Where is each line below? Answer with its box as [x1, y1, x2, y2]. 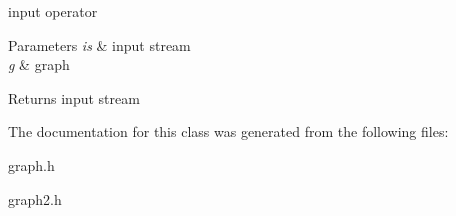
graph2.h [8, 188, 62, 209]
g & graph [8, 54, 70, 75]
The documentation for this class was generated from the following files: [8, 121, 449, 142]
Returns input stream [8, 87, 140, 108]
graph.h [8, 154, 55, 175]
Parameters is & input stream [8, 34, 191, 55]
